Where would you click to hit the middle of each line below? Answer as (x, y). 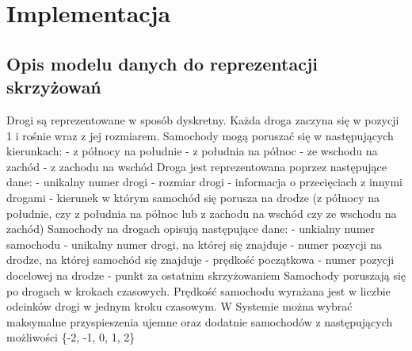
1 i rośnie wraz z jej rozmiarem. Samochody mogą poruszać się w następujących (200, 135)
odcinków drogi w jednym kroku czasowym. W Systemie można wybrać (179, 306)
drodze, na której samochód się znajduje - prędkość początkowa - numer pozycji (200, 259)
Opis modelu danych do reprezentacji (162, 63)
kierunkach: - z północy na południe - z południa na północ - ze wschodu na (192, 151)
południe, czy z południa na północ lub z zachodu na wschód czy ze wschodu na (202, 213)
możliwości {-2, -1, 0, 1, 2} (71, 337)
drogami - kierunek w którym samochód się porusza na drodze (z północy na (193, 197)
